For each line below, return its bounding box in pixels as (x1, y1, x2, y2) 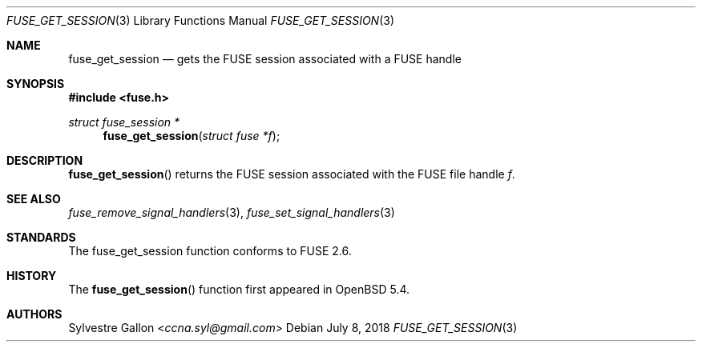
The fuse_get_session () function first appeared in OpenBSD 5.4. (68, 282, 410, 296)
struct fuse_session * (68, 115, 180, 129)
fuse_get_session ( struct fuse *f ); (103, 129, 280, 142)
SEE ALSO (6, 192, 61, 206)
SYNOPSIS (6, 77, 65, 90)
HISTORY (6, 269, 57, 282)
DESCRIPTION (6, 154, 83, 167)
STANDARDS (6, 230, 76, 244)
